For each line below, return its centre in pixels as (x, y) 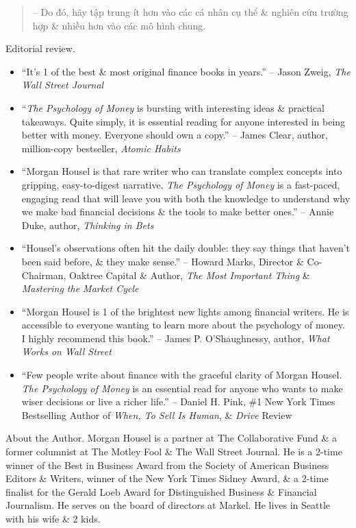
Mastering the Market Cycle (80, 288)
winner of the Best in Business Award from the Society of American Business (167, 465)
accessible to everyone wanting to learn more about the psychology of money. (183, 325)
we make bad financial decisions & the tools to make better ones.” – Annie (178, 212)
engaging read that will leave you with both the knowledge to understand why (186, 198)
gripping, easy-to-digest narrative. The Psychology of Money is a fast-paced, (181, 184)
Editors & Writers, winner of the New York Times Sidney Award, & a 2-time (167, 478)
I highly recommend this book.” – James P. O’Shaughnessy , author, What (176, 338)
